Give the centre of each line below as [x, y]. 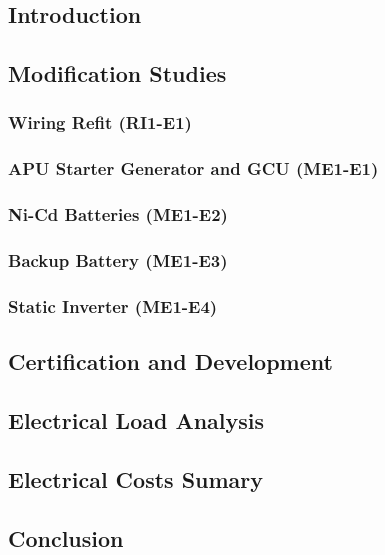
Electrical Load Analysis [136, 419]
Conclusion [66, 537]
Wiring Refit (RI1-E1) [100, 122]
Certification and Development [170, 361]
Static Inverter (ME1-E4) [113, 305]
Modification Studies [117, 73]
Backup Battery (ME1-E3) [118, 260]
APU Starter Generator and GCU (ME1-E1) [193, 168]
